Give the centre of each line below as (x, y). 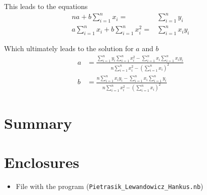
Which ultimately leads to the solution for (69, 48)
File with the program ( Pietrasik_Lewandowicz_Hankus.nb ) (110, 186)
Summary (38, 123)
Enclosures (42, 162)
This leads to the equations (46, 6)
